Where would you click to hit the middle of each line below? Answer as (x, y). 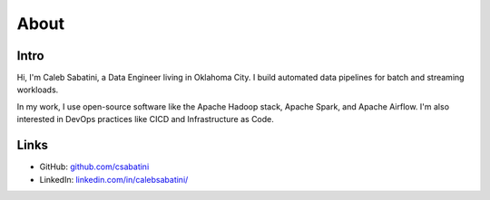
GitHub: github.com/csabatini (94, 167)
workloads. (38, 90)
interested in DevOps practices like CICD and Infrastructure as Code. (145, 119)
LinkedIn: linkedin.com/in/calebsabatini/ (114, 179)
